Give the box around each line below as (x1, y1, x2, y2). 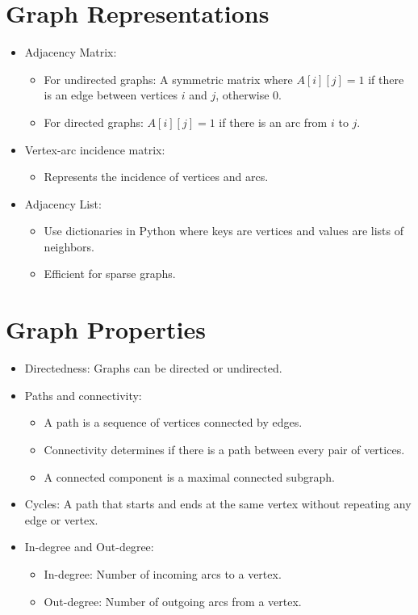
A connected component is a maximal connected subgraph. (44, 468, 335, 485)
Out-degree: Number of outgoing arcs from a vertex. (44, 592, 302, 609)
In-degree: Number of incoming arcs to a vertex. (44, 565, 282, 582)
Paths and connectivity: (24, 386, 142, 403)
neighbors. (44, 238, 94, 255)
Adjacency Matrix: (24, 44, 117, 61)
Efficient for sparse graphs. (44, 265, 176, 282)
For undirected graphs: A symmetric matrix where (44, 70, 293, 87)
